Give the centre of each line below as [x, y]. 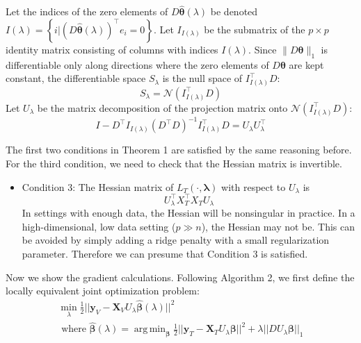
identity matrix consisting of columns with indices [112, 49]
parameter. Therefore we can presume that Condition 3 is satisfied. [165, 253]
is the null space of [202, 78]
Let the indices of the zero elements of [87, 11]
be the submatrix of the [255, 29]
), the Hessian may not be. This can [278, 226]
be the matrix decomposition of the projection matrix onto [162, 107]
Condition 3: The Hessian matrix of [98, 186]
